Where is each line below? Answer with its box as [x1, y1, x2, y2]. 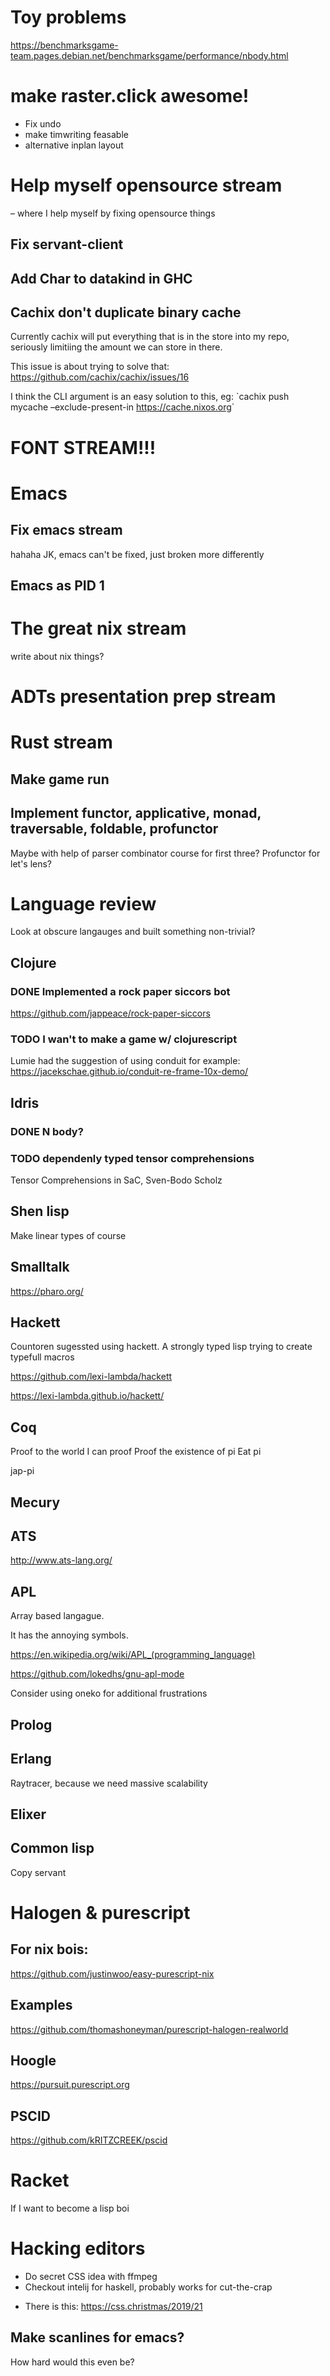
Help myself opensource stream [10, 174, 283, 197]
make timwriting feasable [24, 128, 129, 140]
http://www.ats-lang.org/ [10, 1554, 113, 1566]
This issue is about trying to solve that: [10, 361, 170, 373]
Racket [10, 2169, 70, 2192]
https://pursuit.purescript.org [10, 2079, 130, 2091]
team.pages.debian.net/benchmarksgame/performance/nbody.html [10, 49, 289, 61]
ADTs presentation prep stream [10, 686, 277, 708]
